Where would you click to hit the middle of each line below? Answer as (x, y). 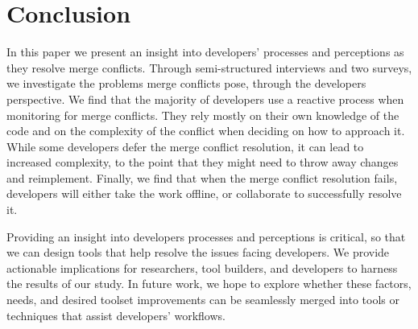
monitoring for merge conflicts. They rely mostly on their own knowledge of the (203, 115)
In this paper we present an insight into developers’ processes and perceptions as (205, 52)
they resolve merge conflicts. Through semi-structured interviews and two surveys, (209, 67)
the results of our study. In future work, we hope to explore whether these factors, (209, 284)
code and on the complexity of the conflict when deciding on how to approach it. (206, 131)
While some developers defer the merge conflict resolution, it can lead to (185, 146)
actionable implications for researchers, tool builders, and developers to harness (202, 267)
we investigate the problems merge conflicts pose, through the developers (186, 83)
